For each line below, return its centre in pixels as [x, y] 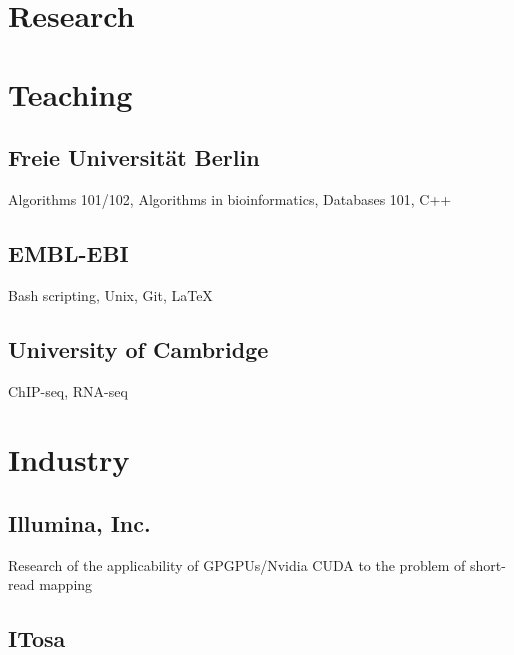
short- [488, 564]
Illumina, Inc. [79, 522]
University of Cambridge [138, 348]
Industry [69, 459]
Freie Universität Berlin [134, 157]
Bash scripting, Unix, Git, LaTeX [110, 294]
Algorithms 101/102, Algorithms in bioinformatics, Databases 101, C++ [230, 198]
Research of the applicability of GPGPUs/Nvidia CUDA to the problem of [237, 564]
